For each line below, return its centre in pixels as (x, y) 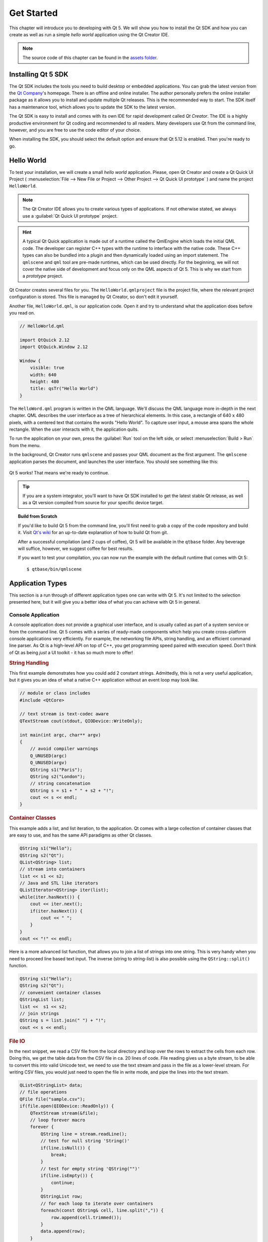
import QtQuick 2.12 (44, 340)
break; (59, 1155)
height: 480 (45, 382)
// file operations (43, 1092)
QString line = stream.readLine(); (84, 1134)
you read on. (22, 312)
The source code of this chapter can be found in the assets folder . (90, 58)
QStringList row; (62, 1197)
